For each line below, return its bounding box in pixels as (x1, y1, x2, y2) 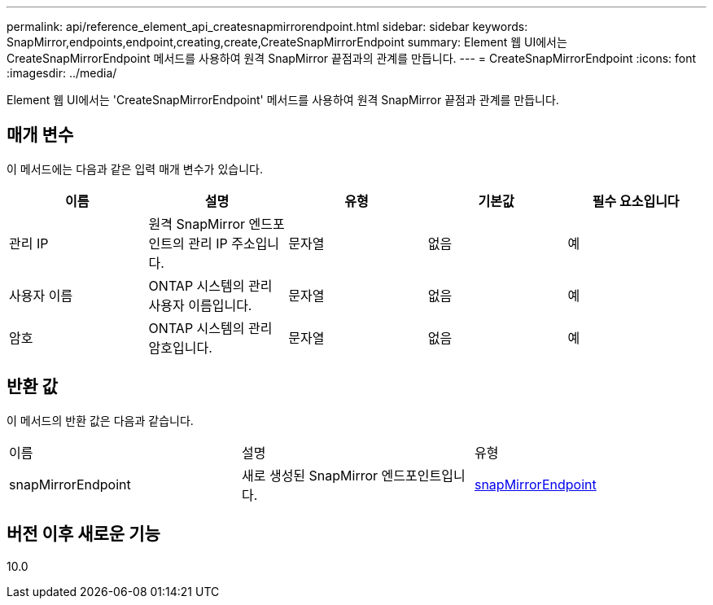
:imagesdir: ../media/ (7, 66, 117, 80)
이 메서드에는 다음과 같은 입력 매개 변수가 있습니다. (7, 161, 263, 176)
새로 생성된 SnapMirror (241, 467, 378, 484)
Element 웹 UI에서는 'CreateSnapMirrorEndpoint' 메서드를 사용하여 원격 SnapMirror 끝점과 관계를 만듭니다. (7, 93, 559, 107)
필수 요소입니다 (592, 192, 680, 209)
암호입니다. (148, 339, 212, 356)
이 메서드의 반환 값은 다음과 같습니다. (7, 413, 194, 427)
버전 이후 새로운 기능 (7, 524, 160, 545)
